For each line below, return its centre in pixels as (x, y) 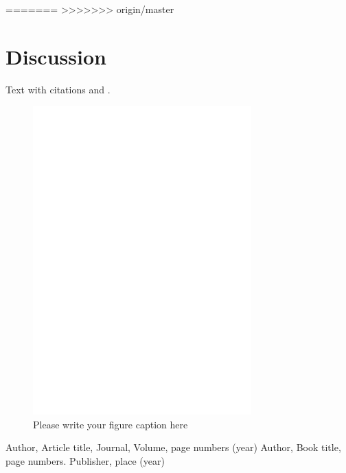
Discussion (56, 56)
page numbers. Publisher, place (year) (85, 460)
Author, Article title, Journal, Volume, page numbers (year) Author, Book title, (173, 447)
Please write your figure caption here (111, 424)
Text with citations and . (58, 89)
